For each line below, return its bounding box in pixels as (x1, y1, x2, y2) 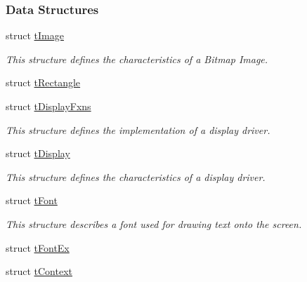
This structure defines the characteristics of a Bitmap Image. (6, 51, 268, 66)
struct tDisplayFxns (6, 99, 91, 113)
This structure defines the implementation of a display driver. (6, 122, 270, 137)
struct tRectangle (6, 75, 81, 90)
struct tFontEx (6, 240, 70, 255)
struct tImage (6, 28, 64, 43)
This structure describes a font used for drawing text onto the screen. (6, 216, 302, 231)
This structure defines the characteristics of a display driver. (6, 169, 266, 184)
